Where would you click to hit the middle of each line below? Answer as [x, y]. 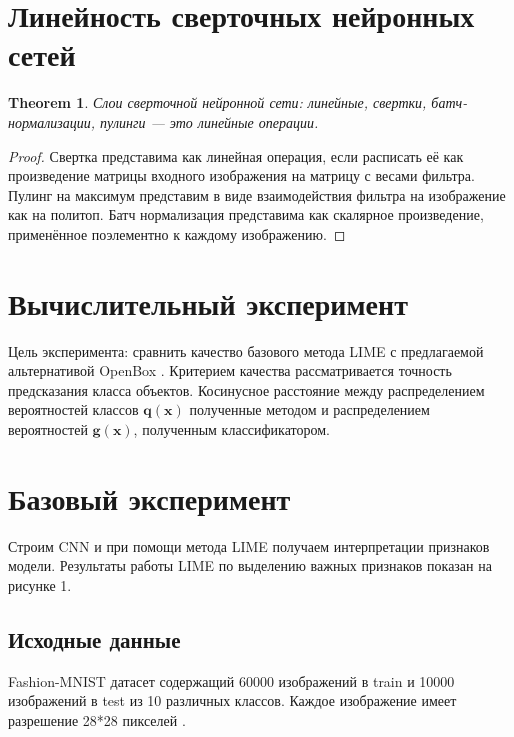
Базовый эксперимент [149, 497]
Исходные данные [94, 638]
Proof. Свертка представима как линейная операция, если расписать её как [236, 155]
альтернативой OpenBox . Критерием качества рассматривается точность [230, 370]
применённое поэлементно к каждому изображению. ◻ [177, 233]
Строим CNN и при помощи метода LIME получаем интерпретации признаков [249, 545]
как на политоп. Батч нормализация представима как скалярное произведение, [246, 214]
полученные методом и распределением [309, 409]
